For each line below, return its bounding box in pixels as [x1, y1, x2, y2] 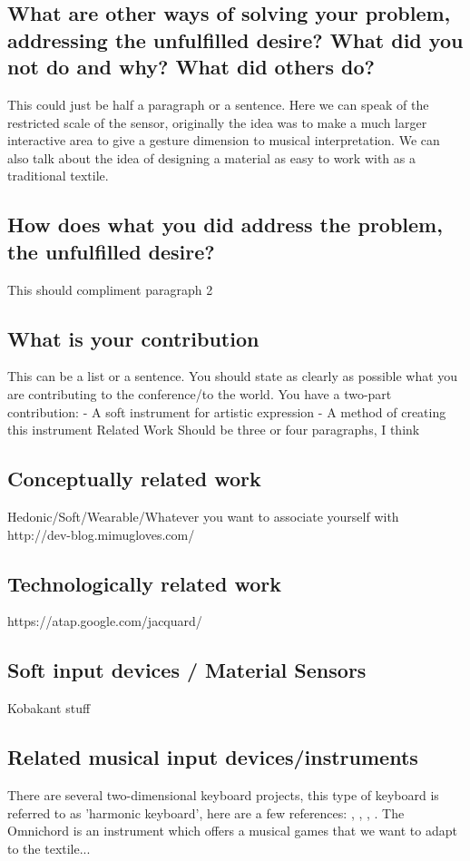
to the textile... [7, 838, 91, 857]
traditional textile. [7, 166, 109, 185]
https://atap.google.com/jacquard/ [7, 612, 202, 631]
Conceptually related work [7, 465, 261, 493]
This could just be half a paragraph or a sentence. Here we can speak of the [7, 94, 429, 113]
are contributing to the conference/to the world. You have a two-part [7, 384, 392, 403]
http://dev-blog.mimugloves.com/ [7, 524, 195, 543]
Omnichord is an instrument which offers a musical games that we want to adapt [7, 821, 457, 840]
